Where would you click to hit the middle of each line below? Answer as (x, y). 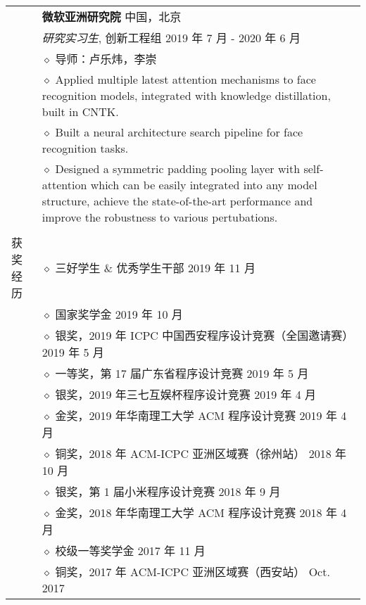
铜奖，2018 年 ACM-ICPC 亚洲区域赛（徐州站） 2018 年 (201, 453)
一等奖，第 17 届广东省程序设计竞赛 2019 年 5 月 (182, 373)
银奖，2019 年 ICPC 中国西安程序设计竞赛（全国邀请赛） (204, 335)
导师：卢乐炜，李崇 (106, 59)
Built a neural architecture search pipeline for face (179, 132)
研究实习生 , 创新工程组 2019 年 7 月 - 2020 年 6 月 (171, 38)
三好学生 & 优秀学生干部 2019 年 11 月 (155, 268)
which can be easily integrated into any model (204, 185)
